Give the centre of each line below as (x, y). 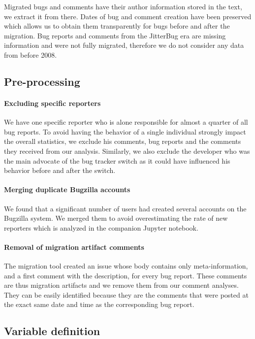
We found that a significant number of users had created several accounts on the (125, 208)
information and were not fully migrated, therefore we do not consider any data (124, 45)
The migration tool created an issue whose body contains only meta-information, (126, 266)
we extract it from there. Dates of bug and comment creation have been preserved (128, 16)
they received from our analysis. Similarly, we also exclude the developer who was (127, 151)
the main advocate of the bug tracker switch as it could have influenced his (117, 160)
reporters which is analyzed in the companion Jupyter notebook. (101, 227)
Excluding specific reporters (52, 103)
